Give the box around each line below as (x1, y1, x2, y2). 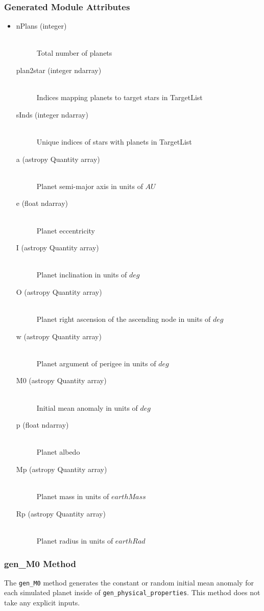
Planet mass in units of (36, 491, 109, 502)
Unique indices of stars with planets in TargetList (36, 136, 192, 147)
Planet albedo (36, 447, 80, 457)
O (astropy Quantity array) (16, 286, 102, 297)
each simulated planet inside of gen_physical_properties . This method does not (4, 587, 260, 598)
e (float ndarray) (16, 198, 68, 208)
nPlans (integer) (16, 20, 67, 31)
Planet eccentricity (36, 225, 95, 236)
